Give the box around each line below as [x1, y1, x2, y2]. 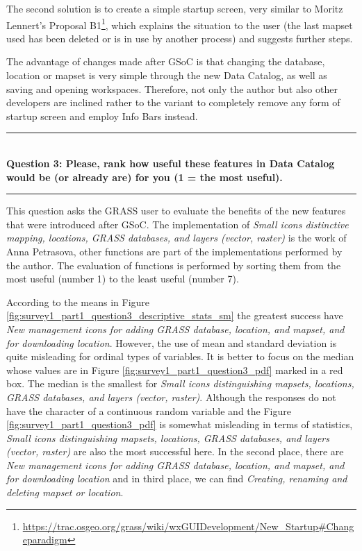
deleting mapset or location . [6, 485, 124, 500]
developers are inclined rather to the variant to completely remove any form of [6, 95, 340, 110]
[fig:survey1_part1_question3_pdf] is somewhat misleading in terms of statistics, [6, 417, 353, 432]
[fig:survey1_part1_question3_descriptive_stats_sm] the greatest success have [6, 308, 343, 323]
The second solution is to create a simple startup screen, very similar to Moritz [6, 1, 343, 15]
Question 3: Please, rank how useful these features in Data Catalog [6, 156, 335, 170]
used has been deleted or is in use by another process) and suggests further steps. [6, 31, 353, 45]
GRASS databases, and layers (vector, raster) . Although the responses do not [6, 389, 336, 404]
